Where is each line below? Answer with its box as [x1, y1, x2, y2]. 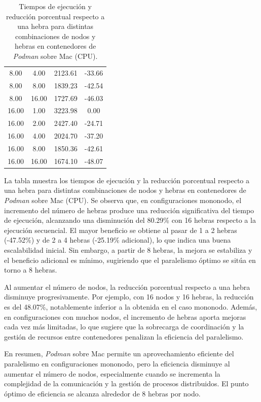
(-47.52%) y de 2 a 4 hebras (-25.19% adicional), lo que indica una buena [4, 234, 231, 245]
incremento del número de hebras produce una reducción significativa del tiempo [4, 205, 254, 215]
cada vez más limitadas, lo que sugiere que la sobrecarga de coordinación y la [4, 321, 244, 332]
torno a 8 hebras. [4, 264, 57, 275]
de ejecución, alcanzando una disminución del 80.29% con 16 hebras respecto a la [4, 215, 256, 225]
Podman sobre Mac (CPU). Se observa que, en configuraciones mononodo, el [4, 195, 242, 205]
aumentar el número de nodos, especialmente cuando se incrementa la [4, 368, 220, 379]
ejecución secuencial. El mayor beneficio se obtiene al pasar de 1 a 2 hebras [4, 224, 237, 235]
